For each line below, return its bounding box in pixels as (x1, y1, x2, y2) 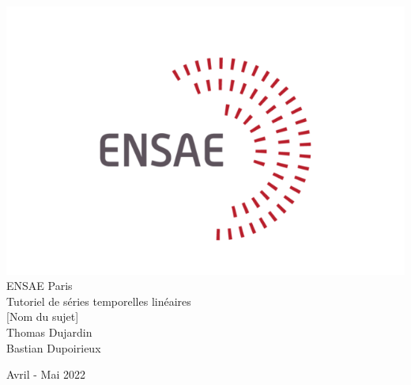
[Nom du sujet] (6, 308, 79, 325)
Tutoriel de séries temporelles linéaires (6, 292, 191, 309)
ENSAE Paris (6, 277, 73, 294)
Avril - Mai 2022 (6, 366, 85, 383)
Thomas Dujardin (6, 324, 92, 340)
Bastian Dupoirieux (6, 339, 101, 356)
